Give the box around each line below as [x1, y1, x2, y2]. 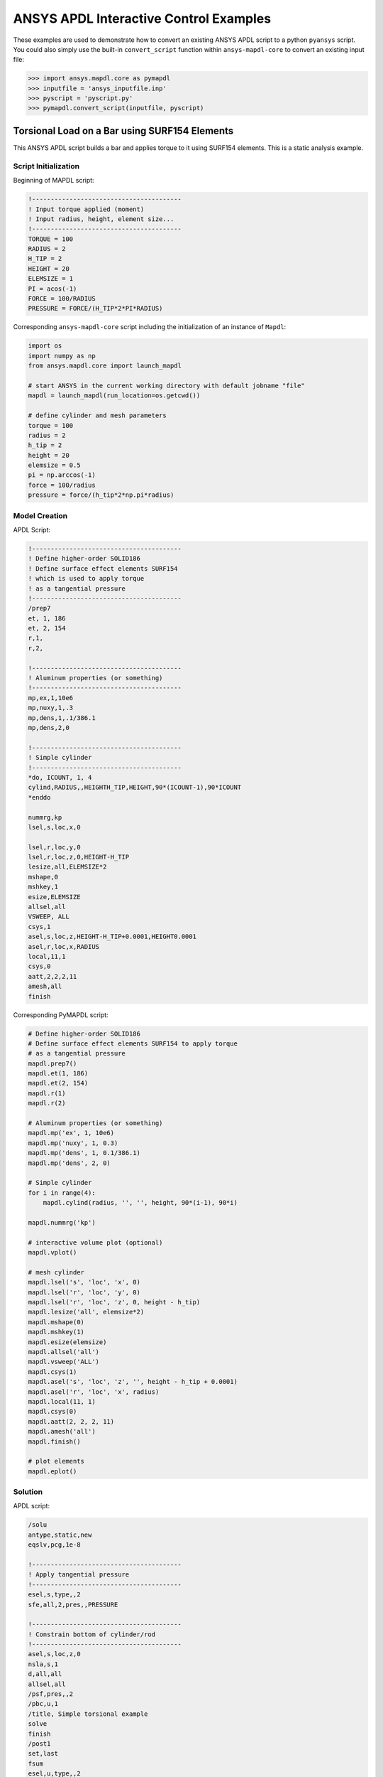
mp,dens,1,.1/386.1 [28, 714, 96, 721]
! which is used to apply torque [28, 574, 145, 583]
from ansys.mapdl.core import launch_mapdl [28, 362, 182, 370]
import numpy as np [28, 352, 96, 360]
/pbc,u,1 [28, 1700, 59, 1708]
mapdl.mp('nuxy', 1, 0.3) [28, 1139, 118, 1147]
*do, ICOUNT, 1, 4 [28, 773, 92, 781]
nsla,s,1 [28, 1660, 59, 1668]
